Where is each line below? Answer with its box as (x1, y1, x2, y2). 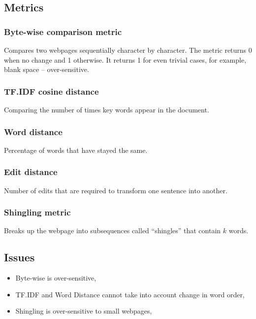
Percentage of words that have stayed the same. (4, 144, 148, 155)
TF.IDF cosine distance (4, 85, 99, 97)
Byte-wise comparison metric (4, 25, 122, 37)
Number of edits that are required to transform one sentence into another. (4, 185, 227, 195)
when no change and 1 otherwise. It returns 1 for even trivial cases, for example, (4, 54, 247, 65)
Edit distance (4, 166, 58, 178)
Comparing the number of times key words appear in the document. (4, 105, 209, 114)
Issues (4, 249, 35, 265)
